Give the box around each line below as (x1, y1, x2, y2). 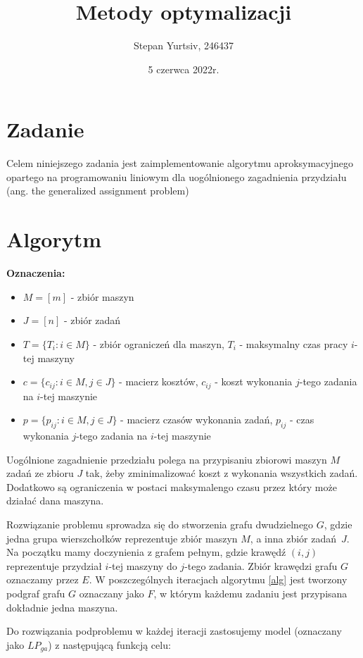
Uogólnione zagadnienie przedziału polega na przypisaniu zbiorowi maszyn (6, 452, 327, 466)
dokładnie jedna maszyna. (6, 600, 118, 614)
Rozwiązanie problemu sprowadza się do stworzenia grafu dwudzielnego (6, 516, 314, 531)
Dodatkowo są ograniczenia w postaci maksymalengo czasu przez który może (6, 479, 337, 494)
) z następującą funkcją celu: (48, 637, 171, 652)
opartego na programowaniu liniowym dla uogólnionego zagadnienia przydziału (6, 169, 347, 184)
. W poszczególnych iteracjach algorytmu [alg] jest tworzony (89, 572, 348, 587)
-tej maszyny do (108, 558, 177, 573)
